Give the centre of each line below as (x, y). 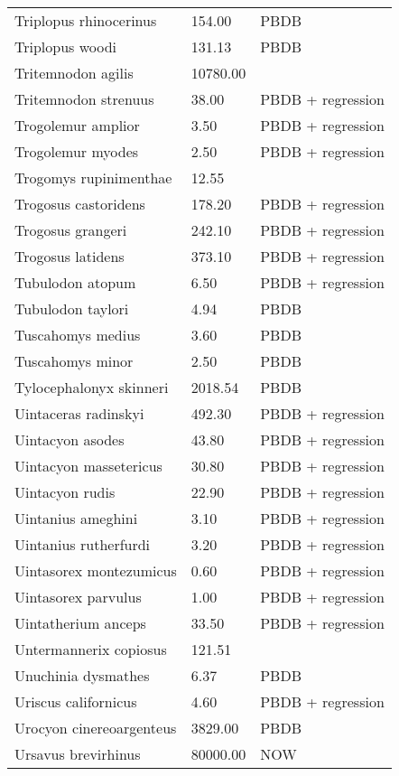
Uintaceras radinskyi (79, 413)
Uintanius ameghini (76, 518)
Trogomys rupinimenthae (93, 178)
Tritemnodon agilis (74, 73)
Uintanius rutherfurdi (83, 544)
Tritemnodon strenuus (84, 99)
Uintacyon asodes (70, 439)
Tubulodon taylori (72, 309)
